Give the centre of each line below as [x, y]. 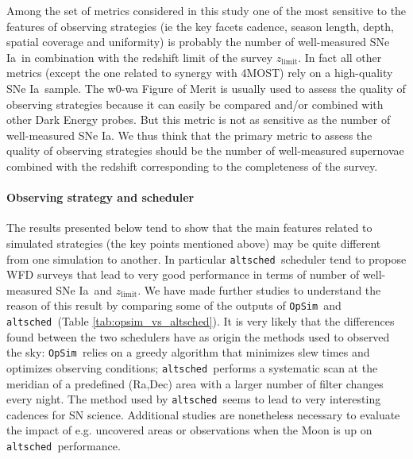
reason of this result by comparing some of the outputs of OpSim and [174, 305]
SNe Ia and [84, 289]
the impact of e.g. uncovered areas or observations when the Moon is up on [189, 430]
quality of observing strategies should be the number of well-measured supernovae [205, 150]
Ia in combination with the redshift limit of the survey [140, 57]
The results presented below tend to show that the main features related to [189, 228]
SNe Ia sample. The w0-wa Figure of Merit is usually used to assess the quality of [206, 88]
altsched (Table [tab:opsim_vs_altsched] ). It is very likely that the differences [201, 321]
